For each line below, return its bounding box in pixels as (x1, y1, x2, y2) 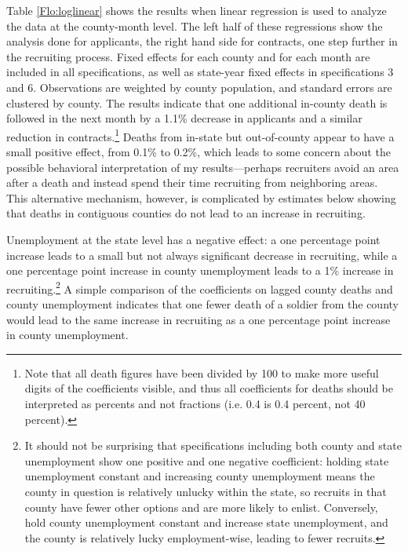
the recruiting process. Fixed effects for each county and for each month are (6, 48, 370, 64)
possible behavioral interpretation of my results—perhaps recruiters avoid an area (6, 159, 399, 175)
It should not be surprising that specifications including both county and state (24, 437, 402, 454)
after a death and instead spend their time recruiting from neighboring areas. (6, 174, 378, 191)
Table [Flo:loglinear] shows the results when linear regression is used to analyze (6, 2, 387, 18)
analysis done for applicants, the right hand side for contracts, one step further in (6, 33, 398, 49)
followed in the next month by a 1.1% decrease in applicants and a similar (6, 110, 362, 126)
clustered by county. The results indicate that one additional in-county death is (6, 94, 388, 111)
